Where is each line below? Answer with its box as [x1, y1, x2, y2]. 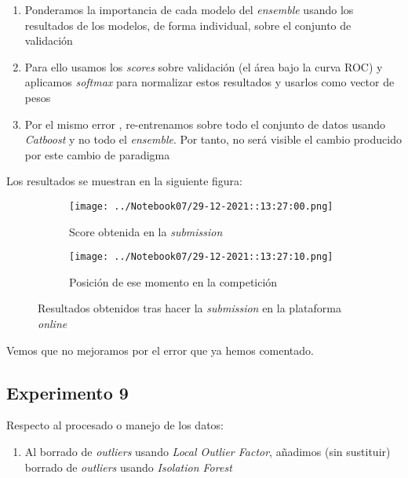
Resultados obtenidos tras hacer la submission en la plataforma [38, 300, 341, 316]
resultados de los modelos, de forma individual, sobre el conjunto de [24, 16, 352, 33]
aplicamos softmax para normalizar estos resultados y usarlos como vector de [24, 74, 395, 90]
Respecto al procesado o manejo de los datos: [6, 417, 224, 433]
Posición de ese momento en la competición [69, 273, 278, 290]
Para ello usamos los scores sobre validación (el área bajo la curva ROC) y [24, 58, 383, 75]
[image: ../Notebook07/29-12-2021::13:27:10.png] [69, 251, 333, 263]
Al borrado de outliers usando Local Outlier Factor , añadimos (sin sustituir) [24, 443, 391, 460]
